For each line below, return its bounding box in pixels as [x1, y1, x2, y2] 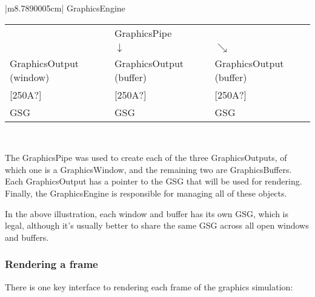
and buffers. [5, 230, 49, 243]
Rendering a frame [5, 256, 98, 272]
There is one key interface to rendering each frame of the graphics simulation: [5, 280, 293, 293]
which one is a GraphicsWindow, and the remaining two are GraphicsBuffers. [5, 163, 292, 175]
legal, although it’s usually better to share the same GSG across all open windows [5, 219, 309, 232]
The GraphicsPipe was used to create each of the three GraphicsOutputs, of [5, 151, 287, 164]
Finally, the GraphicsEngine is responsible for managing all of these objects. [5, 186, 287, 199]
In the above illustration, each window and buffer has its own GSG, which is [5, 207, 289, 220]
